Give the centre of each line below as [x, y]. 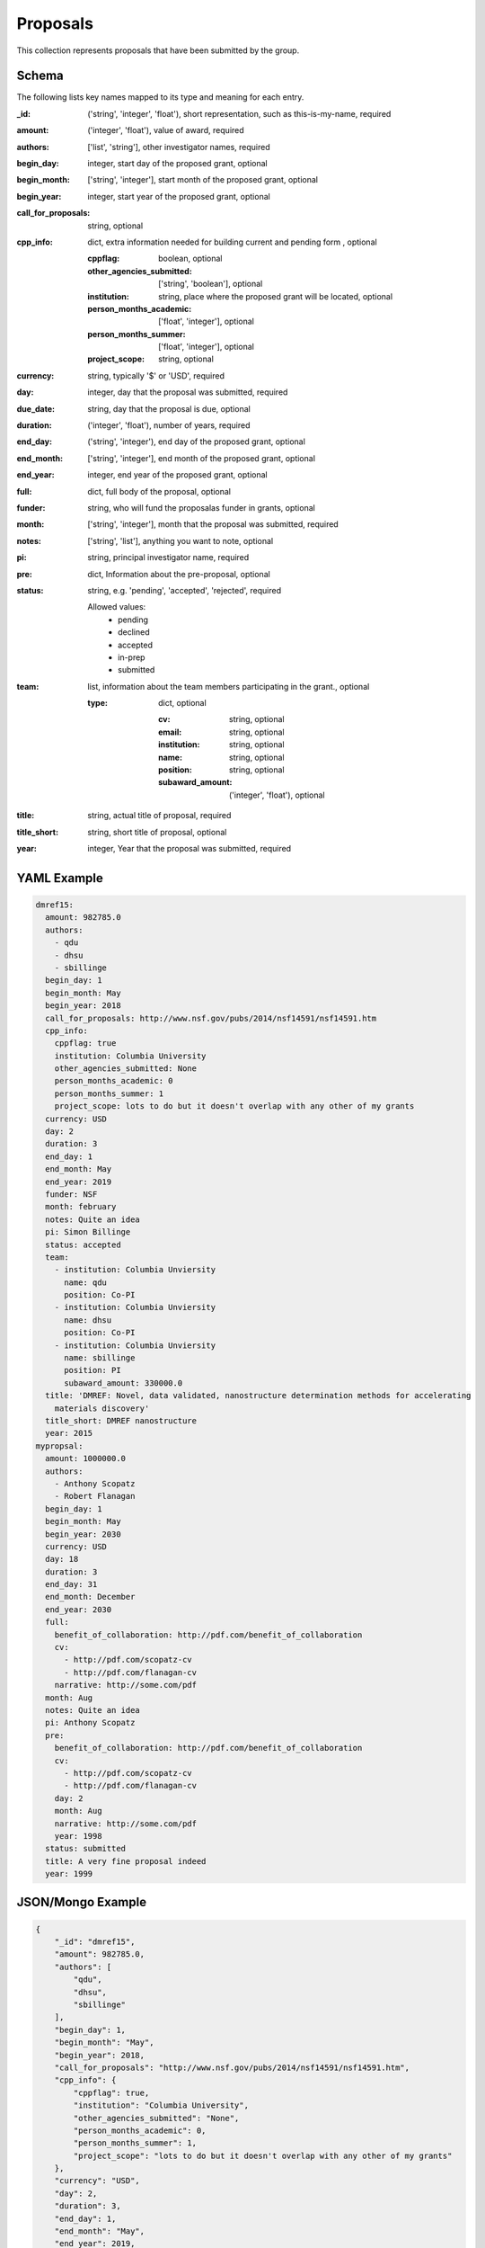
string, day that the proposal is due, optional [169, 408]
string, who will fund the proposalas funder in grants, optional [202, 508]
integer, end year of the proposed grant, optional [178, 475]
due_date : [36, 408]
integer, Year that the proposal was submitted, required [190, 848]
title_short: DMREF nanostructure [121, 1421]
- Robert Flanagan [95, 1496]
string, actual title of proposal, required [159, 816]
